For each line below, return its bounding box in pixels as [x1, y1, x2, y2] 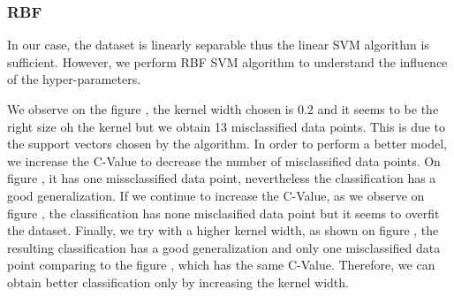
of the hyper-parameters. [7, 70, 141, 88]
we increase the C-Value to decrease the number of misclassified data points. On [7, 151, 441, 170]
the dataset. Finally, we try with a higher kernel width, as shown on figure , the [7, 221, 439, 240]
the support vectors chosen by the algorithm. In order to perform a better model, [7, 134, 447, 153]
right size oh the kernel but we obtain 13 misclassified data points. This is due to [7, 117, 446, 135]
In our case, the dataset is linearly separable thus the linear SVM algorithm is [7, 35, 429, 54]
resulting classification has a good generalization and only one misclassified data [7, 238, 441, 256]
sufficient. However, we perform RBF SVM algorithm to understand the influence [7, 52, 448, 71]
